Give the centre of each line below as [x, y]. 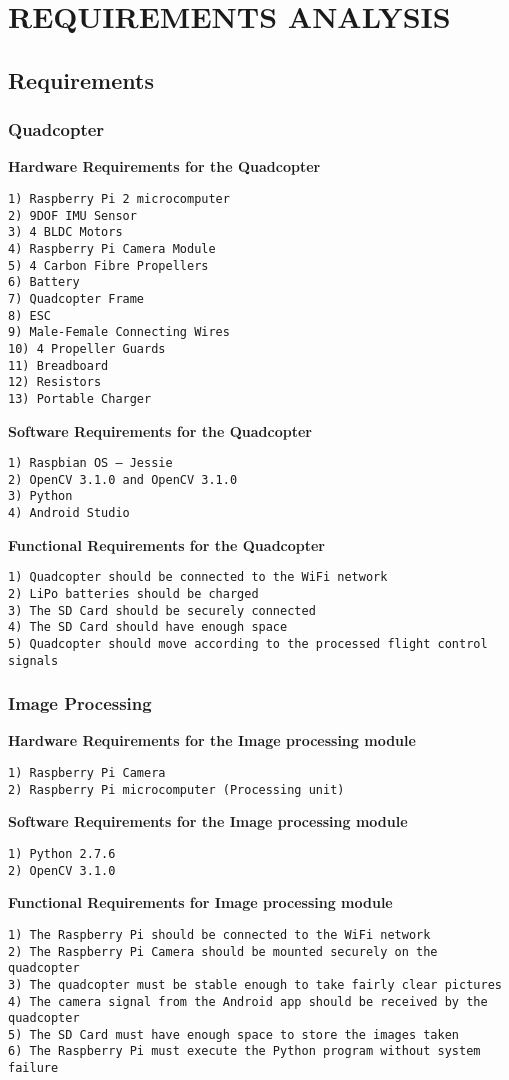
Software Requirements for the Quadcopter [160, 430]
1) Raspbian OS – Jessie [90, 463]
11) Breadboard [58, 365]
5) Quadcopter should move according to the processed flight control [248, 643]
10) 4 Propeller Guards [87, 348]
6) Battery [44, 282]
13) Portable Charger [80, 398]
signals [33, 660]
